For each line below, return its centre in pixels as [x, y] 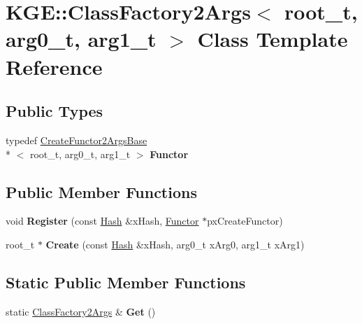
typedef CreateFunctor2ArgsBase [77, 140]
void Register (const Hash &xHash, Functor [102, 221]
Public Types [55, 111]
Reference [54, 66]
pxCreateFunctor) [245, 221]
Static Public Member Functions [126, 282]
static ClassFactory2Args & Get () [81, 311]
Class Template [273, 39]
